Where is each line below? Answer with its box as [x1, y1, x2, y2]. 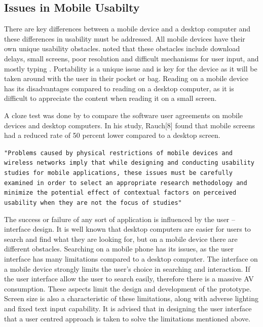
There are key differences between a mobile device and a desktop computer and [4, 23, 250, 34]
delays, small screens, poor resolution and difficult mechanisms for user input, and [4, 53, 259, 63]
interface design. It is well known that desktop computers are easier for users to [4, 224, 251, 234]
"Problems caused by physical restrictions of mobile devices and [4, 149, 233, 157]
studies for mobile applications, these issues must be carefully [4, 169, 233, 177]
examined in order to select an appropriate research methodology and [4, 179, 247, 187]
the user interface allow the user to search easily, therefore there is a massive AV [4, 273, 254, 284]
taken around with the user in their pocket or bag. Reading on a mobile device [4, 73, 248, 84]
